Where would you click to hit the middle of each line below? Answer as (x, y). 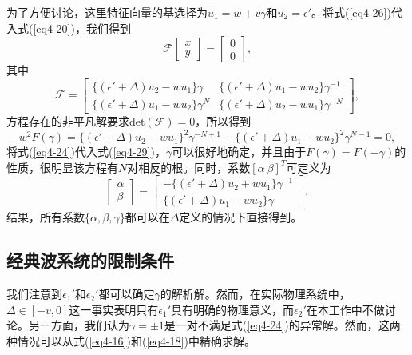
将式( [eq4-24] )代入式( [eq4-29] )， (86, 152)
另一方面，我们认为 (79, 325)
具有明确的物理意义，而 (233, 309)
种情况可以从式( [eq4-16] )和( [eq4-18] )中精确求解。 (131, 341)
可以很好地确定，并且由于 (239, 152)
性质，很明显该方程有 (62, 167)
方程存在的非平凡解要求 (68, 121)
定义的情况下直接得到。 (241, 217)
